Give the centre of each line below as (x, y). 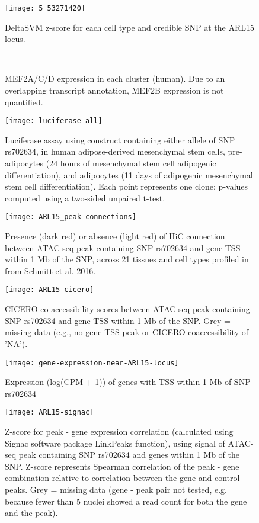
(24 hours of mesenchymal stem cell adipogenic (131, 163)
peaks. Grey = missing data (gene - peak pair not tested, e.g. (116, 489)
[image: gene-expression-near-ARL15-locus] (92, 363)
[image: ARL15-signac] (49, 413)
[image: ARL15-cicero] (49, 290)
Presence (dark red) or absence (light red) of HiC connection (115, 236)
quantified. (24, 102)
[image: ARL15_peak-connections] (71, 217)
